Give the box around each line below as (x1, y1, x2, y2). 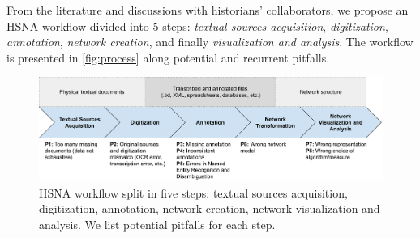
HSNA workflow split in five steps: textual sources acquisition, (39, 184, 348, 201)
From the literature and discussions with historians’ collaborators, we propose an (6, 2, 409, 18)
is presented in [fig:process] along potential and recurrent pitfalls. (6, 49, 330, 66)
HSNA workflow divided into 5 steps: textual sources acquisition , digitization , (6, 17, 388, 34)
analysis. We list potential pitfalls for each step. (39, 216, 276, 233)
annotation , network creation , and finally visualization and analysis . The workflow (6, 33, 414, 50)
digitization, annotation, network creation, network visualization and (39, 200, 380, 217)
